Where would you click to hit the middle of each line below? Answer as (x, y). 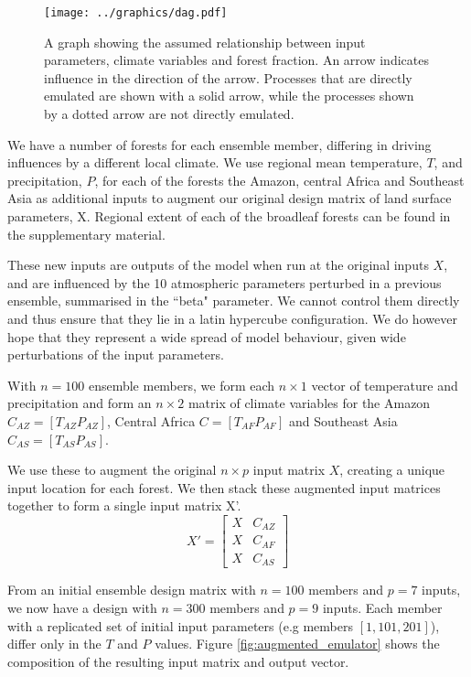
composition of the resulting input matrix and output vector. (178, 661)
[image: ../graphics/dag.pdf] (136, 13)
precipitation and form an (80, 403)
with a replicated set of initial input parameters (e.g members (180, 625)
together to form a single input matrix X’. (124, 505)
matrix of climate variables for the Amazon (309, 403)
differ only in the (54, 644)
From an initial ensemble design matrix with (132, 590)
